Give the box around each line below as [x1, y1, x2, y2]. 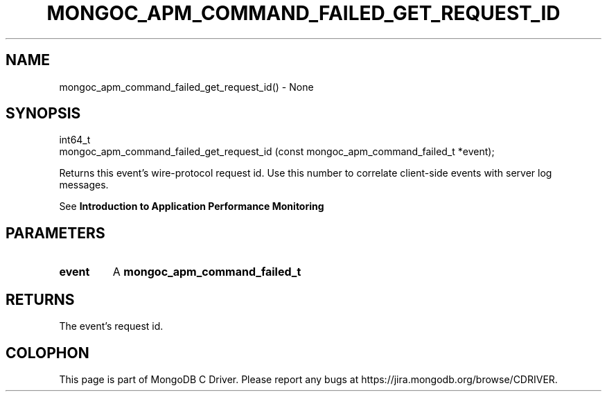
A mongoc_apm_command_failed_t [112, 265, 301, 279]
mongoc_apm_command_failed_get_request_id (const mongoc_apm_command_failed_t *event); [59, 145, 495, 158]
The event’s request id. [59, 320, 164, 333]
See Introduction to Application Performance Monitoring [59, 200, 324, 213]
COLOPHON [6, 344, 89, 362]
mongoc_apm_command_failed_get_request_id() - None [59, 80, 314, 93]
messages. [59, 179, 109, 191]
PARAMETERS [6, 224, 105, 242]
